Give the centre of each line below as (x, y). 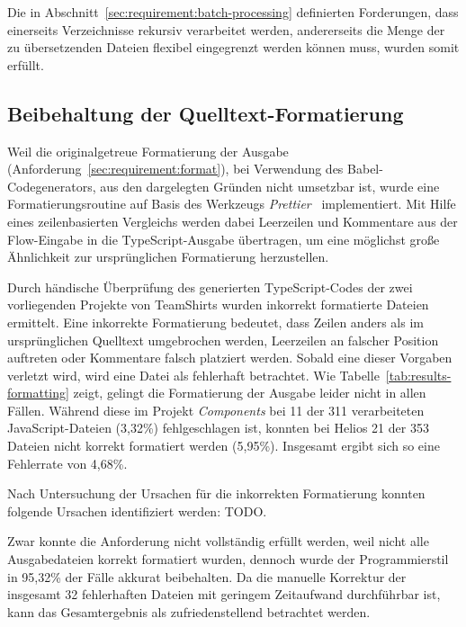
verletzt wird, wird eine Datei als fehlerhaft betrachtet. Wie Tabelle (193, 375)
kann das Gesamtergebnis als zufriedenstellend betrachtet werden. (189, 611)
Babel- (365, 169)
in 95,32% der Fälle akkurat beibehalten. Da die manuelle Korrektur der (207, 576)
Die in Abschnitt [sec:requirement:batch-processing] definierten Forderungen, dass (233, 12)
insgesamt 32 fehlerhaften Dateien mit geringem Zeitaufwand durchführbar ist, (224, 594)
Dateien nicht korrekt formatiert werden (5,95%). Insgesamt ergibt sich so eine (224, 446)
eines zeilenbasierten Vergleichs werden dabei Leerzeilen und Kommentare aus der (233, 221)
